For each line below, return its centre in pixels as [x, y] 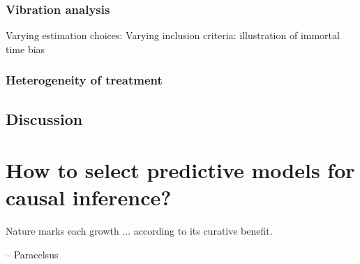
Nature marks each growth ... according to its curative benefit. [139, 231]
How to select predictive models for [180, 170]
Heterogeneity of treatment [84, 80]
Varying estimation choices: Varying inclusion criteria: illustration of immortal [173, 35]
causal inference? [89, 197]
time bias [25, 49]
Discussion [44, 118]
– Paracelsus [32, 254]
